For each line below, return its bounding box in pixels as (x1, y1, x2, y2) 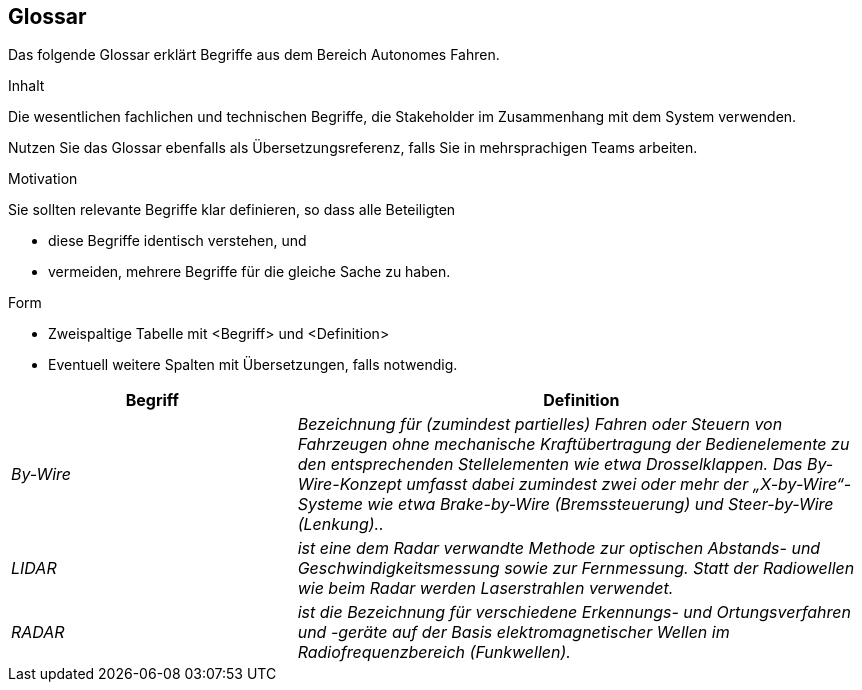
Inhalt (8, 77, 45, 95)
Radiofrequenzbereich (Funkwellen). (297, 642, 571, 663)
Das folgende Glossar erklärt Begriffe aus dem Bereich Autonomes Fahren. (8, 46, 500, 64)
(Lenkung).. (297, 514, 384, 535)
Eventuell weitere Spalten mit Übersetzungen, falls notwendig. (48, 356, 458, 374)
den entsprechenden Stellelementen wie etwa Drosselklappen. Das (297, 454, 803, 475)
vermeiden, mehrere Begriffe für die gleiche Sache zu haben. (48, 263, 451, 281)
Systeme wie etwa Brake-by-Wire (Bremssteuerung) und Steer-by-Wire (297, 494, 834, 515)
